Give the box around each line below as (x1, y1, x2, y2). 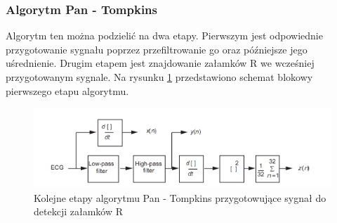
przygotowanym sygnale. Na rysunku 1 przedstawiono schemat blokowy (6, 70, 313, 84)
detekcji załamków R (34, 204, 123, 219)
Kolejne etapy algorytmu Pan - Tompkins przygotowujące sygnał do (34, 190, 326, 205)
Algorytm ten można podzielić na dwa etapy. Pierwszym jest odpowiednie (6, 28, 323, 43)
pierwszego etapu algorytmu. (6, 83, 129, 98)
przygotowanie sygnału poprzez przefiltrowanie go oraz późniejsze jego (6, 42, 308, 56)
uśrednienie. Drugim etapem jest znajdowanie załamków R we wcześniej (6, 56, 315, 70)
